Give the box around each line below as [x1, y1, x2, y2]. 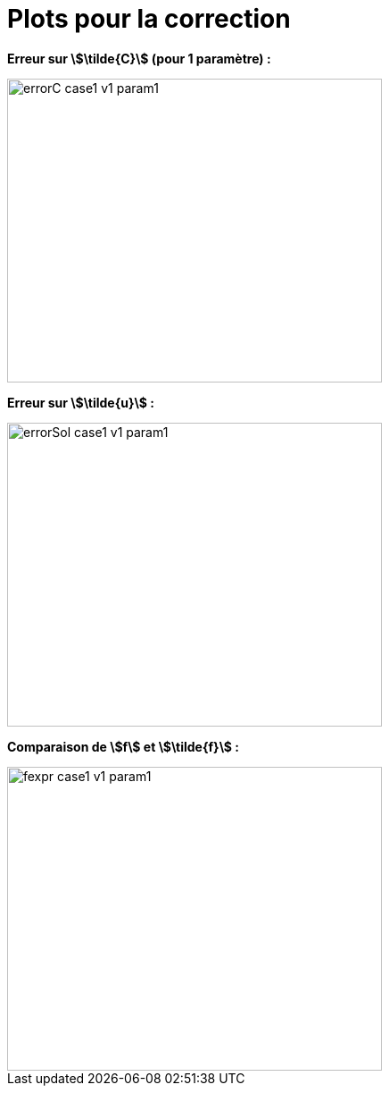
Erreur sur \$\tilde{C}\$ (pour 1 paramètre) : [7, 50, 271, 66]
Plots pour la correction [7, 4, 291, 34]
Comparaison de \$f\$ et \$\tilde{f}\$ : [7, 738, 240, 754]
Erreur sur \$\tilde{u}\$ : [7, 394, 154, 410]
